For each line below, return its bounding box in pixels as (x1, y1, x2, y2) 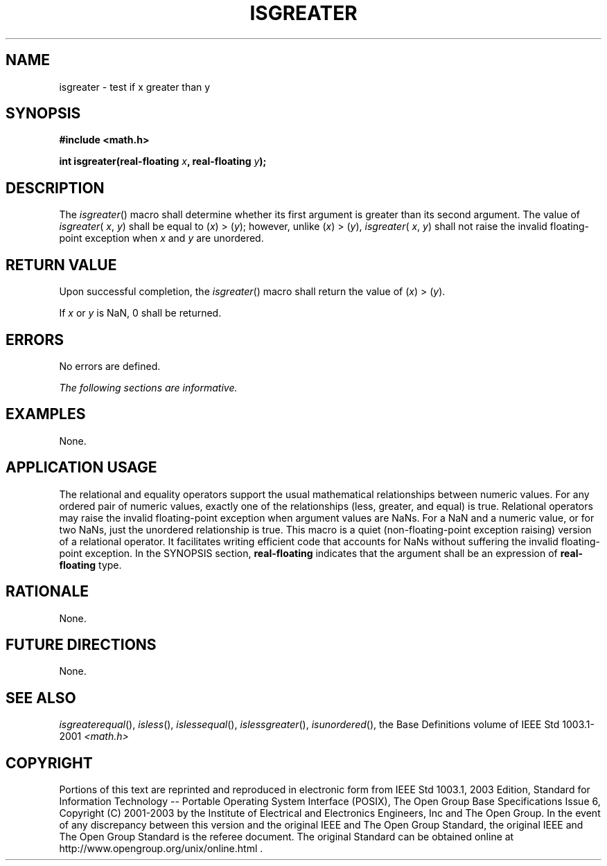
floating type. (59, 558, 122, 571)
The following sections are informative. (59, 381, 238, 394)
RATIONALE (6, 583, 89, 601)
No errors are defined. (59, 360, 161, 372)
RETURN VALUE (6, 256, 117, 274)
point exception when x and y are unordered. (59, 232, 264, 245)
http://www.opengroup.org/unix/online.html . (59, 842, 263, 855)
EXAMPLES (6, 405, 86, 423)
